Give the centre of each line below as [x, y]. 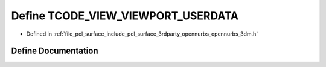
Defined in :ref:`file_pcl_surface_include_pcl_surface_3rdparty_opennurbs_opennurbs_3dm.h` [142, 34]
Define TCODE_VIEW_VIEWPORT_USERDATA [125, 16]
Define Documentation [55, 51]
